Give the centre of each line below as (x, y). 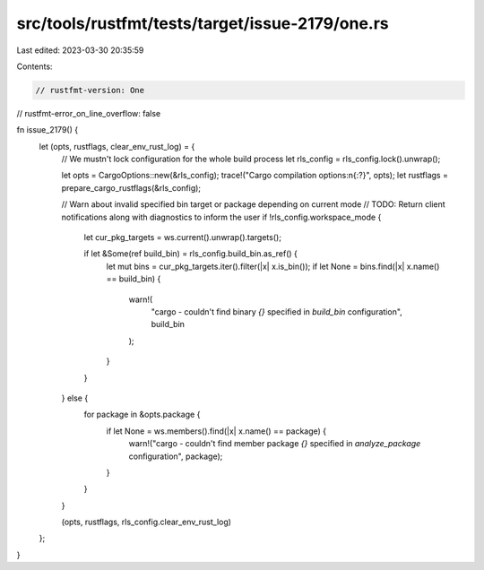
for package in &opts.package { (142, 415)
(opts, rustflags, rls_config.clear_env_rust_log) (147, 522)
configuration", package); (176, 456)
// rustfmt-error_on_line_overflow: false (89, 113)
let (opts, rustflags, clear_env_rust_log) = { (117, 146)
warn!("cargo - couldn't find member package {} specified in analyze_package (275, 444)
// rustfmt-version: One (90, 90)
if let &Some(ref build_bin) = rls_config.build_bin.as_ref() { (190, 254)
